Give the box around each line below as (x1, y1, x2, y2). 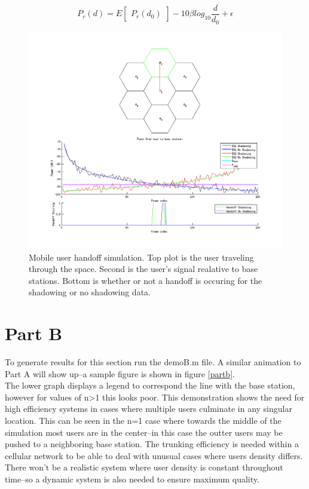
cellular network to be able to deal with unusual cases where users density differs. (5, 449, 303, 462)
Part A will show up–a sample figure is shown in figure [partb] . (5, 367, 235, 380)
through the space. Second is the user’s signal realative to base (29, 262, 258, 275)
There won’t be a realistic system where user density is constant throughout (5, 461, 283, 473)
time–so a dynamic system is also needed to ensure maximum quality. (5, 473, 259, 485)
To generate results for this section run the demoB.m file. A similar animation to (5, 356, 301, 368)
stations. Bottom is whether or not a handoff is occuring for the (29, 274, 262, 286)
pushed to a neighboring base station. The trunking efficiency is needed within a (5, 438, 299, 450)
